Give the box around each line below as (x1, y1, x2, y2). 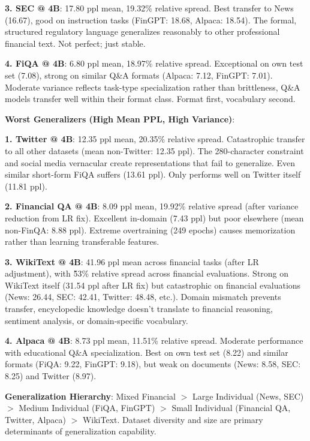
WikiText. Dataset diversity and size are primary (82, 413, 263, 425)
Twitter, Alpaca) (5, 413, 66, 425)
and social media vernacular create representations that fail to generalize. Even (5, 156, 296, 169)
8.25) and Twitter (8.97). (5, 370, 97, 382)
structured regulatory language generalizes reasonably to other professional (5, 25, 280, 38)
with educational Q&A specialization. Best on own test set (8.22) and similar (5, 346, 288, 358)
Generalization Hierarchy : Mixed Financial (5, 389, 176, 402)
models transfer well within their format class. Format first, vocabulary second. (5, 92, 296, 105)
